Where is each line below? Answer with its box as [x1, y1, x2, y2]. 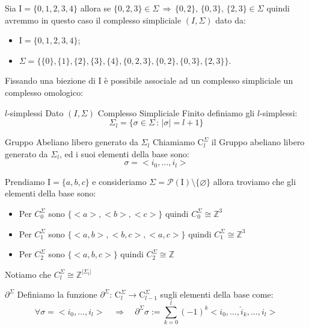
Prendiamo [5, 175, 45, 187]
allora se [80, 2, 111, 14]
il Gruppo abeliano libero [211, 136, 305, 148]
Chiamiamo [152, 136, 195, 148]
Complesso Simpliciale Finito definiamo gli [97, 106, 255, 119]
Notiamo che [5, 268, 51, 280]
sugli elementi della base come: [160, 288, 274, 301]
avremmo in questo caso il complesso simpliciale [5, 13, 182, 26]
